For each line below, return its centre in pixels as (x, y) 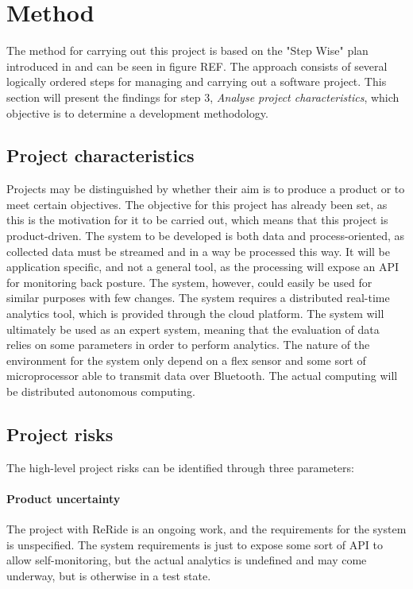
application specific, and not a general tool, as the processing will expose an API (203, 267)
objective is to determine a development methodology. (137, 112)
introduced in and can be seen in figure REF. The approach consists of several (197, 66)
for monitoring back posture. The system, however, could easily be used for (189, 282)
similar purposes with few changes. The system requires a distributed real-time (198, 298)
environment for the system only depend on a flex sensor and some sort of (186, 360)
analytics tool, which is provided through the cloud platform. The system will (195, 314)
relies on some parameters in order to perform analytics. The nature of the (188, 345)
